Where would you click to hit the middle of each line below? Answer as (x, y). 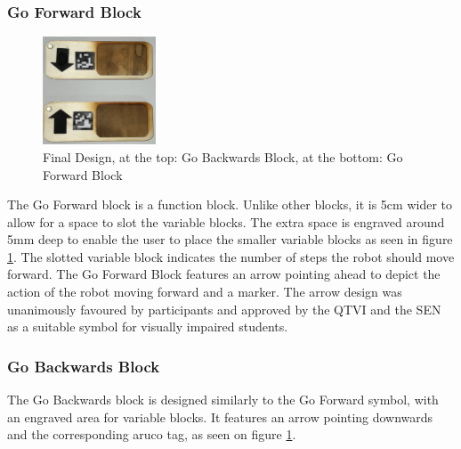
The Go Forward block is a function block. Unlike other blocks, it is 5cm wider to (230, 204)
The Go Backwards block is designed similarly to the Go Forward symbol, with (223, 400)
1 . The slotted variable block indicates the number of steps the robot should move (231, 256)
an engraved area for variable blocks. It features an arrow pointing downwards (220, 416)
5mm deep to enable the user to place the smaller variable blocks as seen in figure (230, 239)
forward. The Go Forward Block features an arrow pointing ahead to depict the (224, 274)
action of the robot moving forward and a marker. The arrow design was (205, 292)
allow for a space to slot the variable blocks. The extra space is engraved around (226, 221)
